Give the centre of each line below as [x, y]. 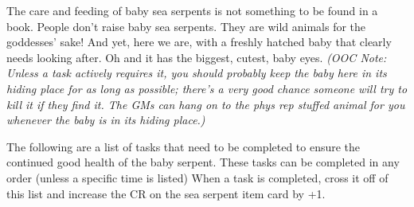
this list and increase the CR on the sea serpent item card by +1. [166, 193]
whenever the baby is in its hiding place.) [106, 120]
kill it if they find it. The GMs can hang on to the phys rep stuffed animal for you [206, 104]
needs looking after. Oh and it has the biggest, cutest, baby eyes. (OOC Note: [197, 57]
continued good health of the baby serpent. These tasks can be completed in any [203, 162]
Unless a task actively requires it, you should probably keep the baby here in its [197, 73]
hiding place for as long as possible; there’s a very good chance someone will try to [207, 88]
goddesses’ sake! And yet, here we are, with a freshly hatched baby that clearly [199, 42]
